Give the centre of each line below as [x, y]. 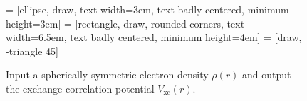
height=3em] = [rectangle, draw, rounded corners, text [125, 23]
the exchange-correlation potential [80, 88]
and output [266, 75]
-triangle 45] [32, 50]
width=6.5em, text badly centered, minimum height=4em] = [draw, [154, 37]
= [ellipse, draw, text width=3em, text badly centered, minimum [147, 9]
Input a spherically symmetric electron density [107, 75]
